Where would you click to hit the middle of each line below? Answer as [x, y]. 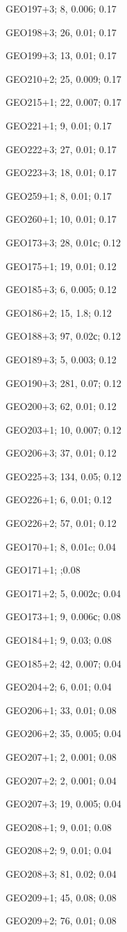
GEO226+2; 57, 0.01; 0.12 [61, 523]
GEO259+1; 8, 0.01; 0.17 [59, 195]
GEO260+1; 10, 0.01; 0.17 [61, 219]
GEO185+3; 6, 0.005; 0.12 [61, 289]
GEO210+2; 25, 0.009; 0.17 [63, 78]
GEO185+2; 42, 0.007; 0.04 [63, 663]
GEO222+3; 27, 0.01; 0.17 [61, 149]
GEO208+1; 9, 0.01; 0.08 [59, 827]
